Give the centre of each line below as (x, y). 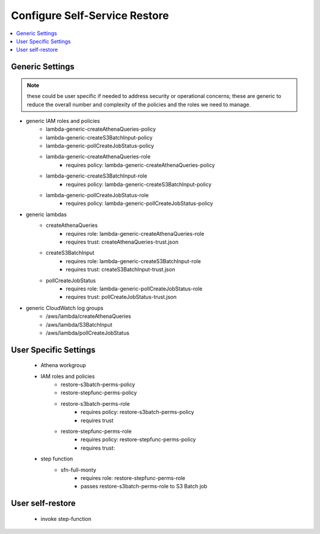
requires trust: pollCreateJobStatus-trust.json (121, 297)
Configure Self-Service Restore (90, 15)
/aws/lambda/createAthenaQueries (89, 316)
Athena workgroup (63, 365)
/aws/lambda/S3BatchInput (79, 324)
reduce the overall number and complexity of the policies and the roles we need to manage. (139, 105)
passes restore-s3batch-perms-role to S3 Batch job (144, 486)
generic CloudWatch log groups (65, 308)
